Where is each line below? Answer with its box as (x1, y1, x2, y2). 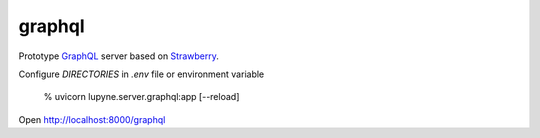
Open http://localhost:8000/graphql (18, 113, 166, 125)
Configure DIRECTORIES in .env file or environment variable (18, 68, 265, 80)
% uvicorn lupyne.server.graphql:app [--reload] (43, 91, 240, 103)
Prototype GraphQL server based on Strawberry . (18, 50, 220, 62)
